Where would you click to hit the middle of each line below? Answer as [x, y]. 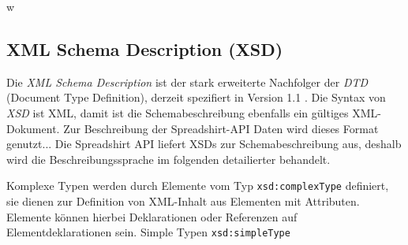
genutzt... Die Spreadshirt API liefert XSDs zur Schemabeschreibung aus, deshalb [204, 144]
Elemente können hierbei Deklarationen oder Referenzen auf [152, 216]
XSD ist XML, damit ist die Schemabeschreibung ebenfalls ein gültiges [178, 112]
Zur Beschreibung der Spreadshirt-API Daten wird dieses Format [221, 128]
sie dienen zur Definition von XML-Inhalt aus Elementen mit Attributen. [183, 201]
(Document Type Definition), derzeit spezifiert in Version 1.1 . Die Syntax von [196, 97]
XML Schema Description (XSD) [145, 48]
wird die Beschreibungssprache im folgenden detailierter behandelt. [168, 159]
